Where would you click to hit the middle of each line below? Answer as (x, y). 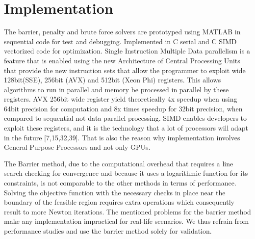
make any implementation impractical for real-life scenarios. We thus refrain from (127, 221)
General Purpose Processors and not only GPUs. (77, 147)
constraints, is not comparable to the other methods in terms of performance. (120, 183)
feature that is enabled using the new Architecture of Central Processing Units (122, 60)
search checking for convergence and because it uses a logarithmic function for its (126, 173)
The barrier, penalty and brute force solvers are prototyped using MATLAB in (122, 32)
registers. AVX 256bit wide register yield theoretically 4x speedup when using (121, 99)
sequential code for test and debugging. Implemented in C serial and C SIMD (120, 41)
